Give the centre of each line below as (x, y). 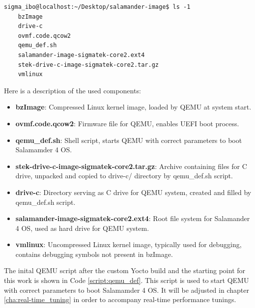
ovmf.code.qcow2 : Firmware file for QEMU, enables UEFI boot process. (127, 123)
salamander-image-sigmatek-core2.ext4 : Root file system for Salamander (133, 218)
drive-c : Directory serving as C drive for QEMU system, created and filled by (133, 192)
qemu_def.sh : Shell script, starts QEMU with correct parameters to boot (129, 140)
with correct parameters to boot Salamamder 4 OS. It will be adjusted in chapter (127, 290)
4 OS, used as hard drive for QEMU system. (82, 228)
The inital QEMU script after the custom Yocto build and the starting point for (125, 270)
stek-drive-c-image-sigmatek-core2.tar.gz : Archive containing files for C (131, 166)
